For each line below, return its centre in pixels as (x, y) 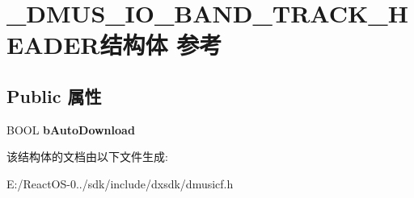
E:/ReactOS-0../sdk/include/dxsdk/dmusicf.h (120, 183)
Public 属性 (54, 95)
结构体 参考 (161, 45)
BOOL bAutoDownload (71, 129)
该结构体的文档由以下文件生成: (87, 157)
